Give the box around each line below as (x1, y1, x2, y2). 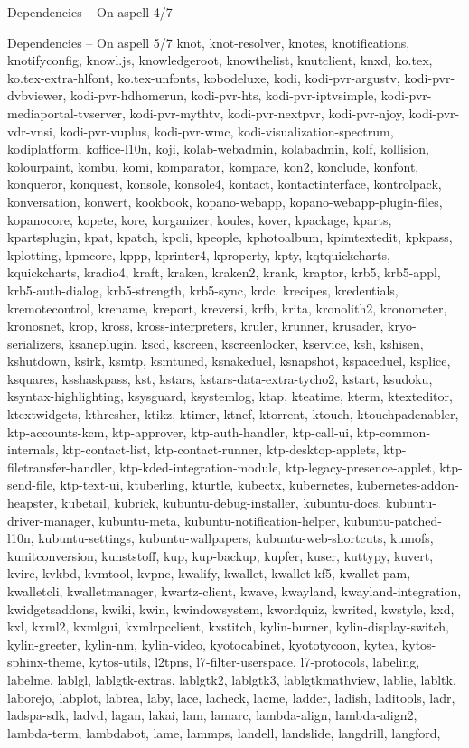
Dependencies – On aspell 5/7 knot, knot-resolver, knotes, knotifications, (7, 33, 410, 51)
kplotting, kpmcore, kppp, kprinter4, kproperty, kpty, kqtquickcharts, (7, 245, 390, 264)
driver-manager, (7, 510, 95, 529)
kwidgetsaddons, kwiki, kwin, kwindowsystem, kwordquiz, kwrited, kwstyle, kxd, (7, 599, 455, 618)
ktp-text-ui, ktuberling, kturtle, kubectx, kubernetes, (60, 475, 353, 494)
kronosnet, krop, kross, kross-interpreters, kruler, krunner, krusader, (7, 316, 384, 335)
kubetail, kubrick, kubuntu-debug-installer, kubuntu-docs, (61, 493, 382, 512)
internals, (7, 440, 59, 459)
